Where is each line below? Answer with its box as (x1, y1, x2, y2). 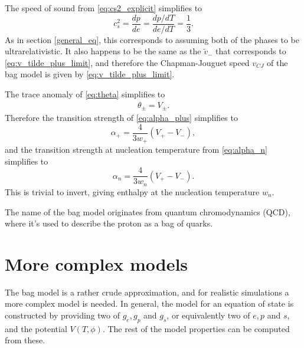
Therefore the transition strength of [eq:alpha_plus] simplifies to (5, 111, 238, 124)
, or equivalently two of (166, 309, 250, 321)
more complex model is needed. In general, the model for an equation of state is (5, 297, 294, 310)
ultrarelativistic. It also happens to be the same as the (5, 45, 201, 57)
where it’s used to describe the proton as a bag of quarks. (5, 217, 213, 229)
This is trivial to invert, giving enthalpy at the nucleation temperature (5, 185, 260, 198)
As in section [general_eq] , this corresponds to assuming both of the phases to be (5, 33, 299, 45)
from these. (5, 334, 45, 346)
